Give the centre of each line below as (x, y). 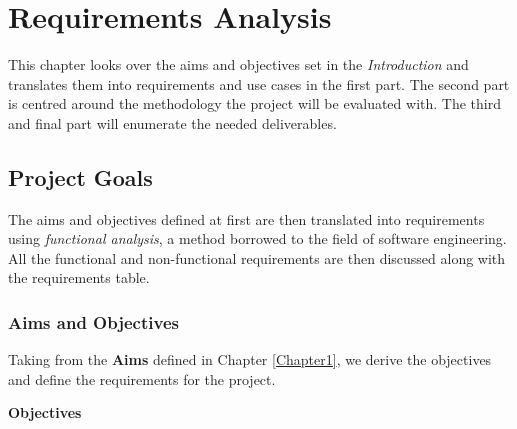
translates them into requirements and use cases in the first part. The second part (259, 83)
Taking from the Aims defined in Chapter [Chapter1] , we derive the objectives (250, 359)
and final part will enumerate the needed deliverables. (172, 122)
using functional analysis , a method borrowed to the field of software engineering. (257, 238)
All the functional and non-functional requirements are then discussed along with (257, 257)
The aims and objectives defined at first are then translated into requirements (246, 218)
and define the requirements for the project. (142, 378)
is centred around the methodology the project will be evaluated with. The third (254, 103)
